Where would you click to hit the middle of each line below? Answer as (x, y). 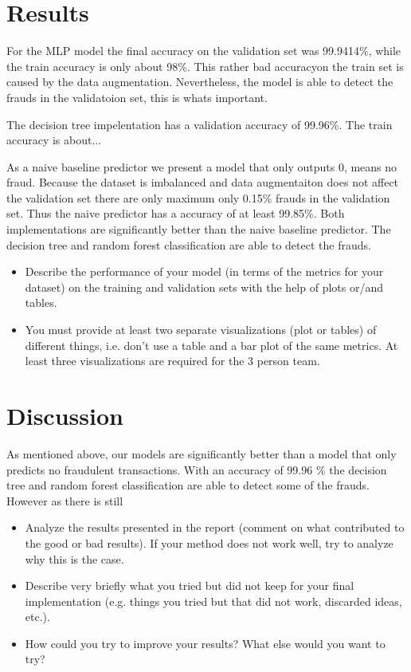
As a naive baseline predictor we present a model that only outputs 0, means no (202, 166)
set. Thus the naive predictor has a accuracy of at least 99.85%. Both (176, 213)
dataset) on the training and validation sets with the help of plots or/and (204, 287)
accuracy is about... (54, 140)
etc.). (37, 617)
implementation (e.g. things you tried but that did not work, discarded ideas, (213, 601)
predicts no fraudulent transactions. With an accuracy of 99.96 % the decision (197, 469)
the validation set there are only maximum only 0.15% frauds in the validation (198, 197)
